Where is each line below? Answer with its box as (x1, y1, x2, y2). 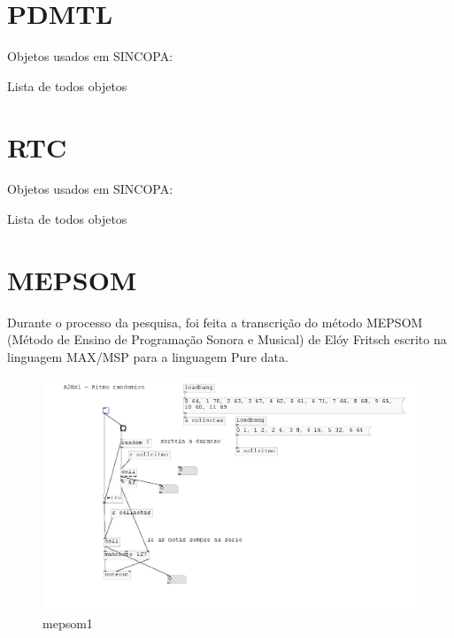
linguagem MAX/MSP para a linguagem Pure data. (7, 347, 289, 365)
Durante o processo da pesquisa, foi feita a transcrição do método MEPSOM (7, 312, 423, 331)
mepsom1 (42, 614, 93, 633)
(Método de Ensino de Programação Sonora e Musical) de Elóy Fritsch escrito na (7, 330, 447, 349)
